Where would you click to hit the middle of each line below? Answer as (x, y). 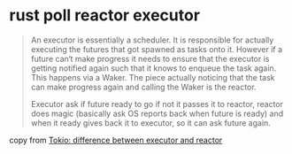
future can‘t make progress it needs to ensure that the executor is (150, 58)
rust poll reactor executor (105, 15)
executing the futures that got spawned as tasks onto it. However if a (157, 49)
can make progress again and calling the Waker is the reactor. (143, 87)
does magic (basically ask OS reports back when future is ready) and (157, 113)
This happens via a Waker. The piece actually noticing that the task (153, 77)
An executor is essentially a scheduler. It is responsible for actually (152, 40)
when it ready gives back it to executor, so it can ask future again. (151, 123)
